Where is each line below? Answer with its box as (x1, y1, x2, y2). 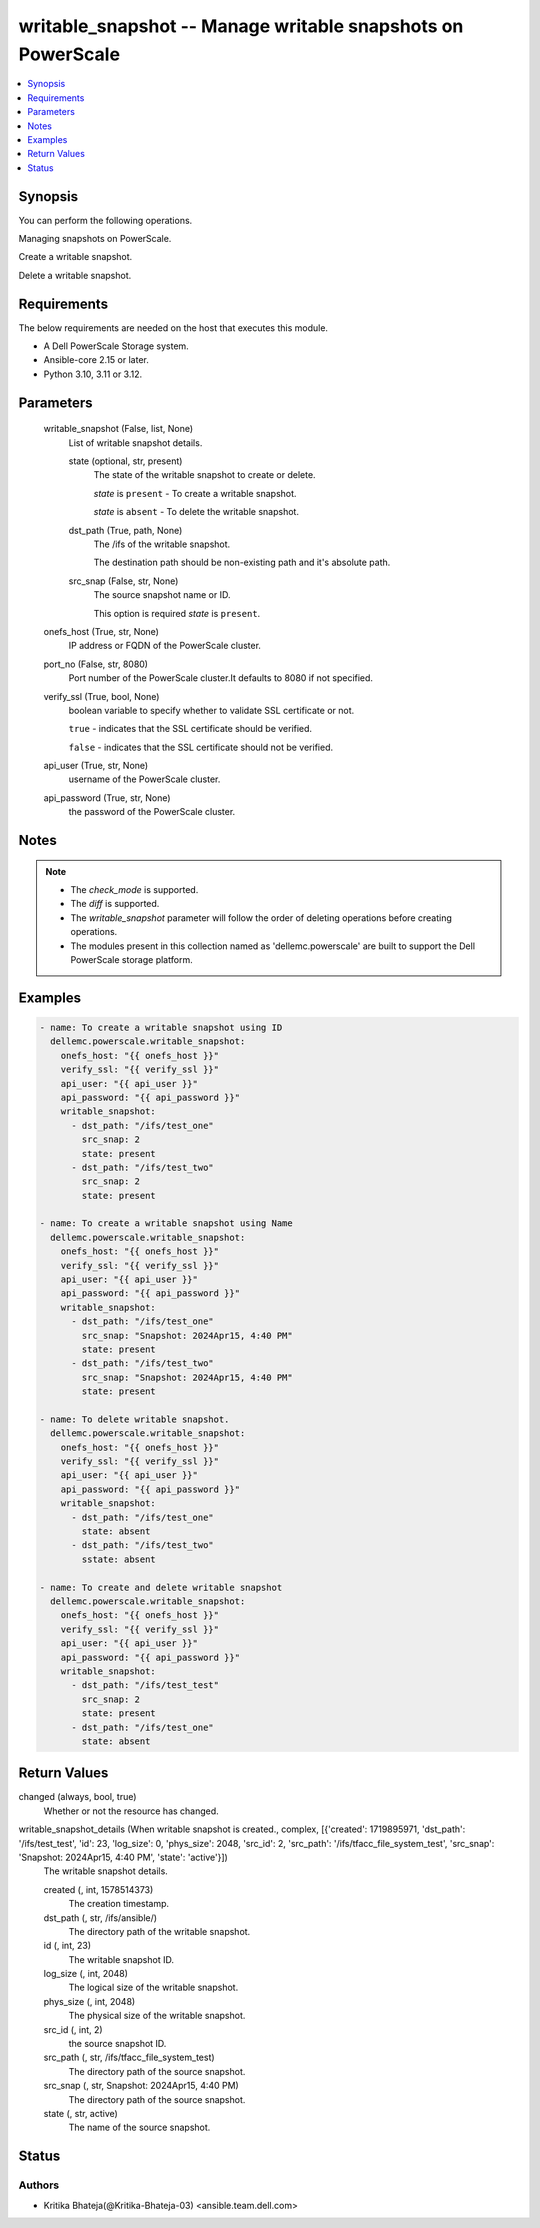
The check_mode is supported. (70, 884, 199, 896)
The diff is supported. (70, 898, 160, 910)
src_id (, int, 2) (43, 2023, 104, 2035)
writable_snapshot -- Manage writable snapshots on (18, 15, 464, 37)
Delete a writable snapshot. (18, 269, 132, 281)
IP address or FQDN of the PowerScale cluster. (68, 640, 262, 652)
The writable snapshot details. (43, 1865, 169, 1877)
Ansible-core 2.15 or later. (43, 354, 149, 366)
